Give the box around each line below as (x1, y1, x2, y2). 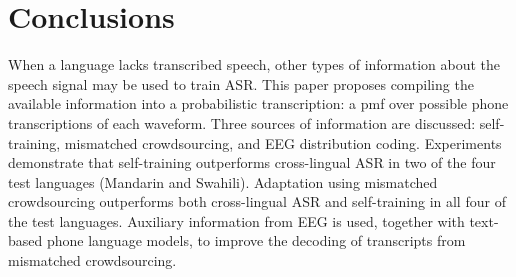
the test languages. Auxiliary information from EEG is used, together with (8, 210, 465, 231)
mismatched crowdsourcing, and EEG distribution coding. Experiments (64, 132, 502, 153)
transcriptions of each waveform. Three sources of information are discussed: (8, 112, 476, 133)
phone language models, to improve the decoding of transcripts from (46, 230, 466, 251)
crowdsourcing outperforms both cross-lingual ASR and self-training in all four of (8, 191, 506, 212)
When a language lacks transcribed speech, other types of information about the (8, 54, 501, 75)
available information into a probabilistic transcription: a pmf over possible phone (8, 93, 509, 114)
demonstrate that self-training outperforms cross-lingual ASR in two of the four (8, 152, 496, 173)
